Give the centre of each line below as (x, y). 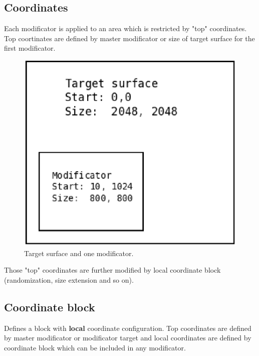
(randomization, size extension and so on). (69, 280)
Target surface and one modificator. (79, 253)
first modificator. (30, 48)
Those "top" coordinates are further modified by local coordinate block (112, 270)
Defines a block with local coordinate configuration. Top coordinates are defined (128, 328)
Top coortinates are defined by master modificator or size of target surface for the (129, 38)
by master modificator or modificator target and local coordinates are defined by (128, 338)
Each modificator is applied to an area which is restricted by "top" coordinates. (125, 28)
